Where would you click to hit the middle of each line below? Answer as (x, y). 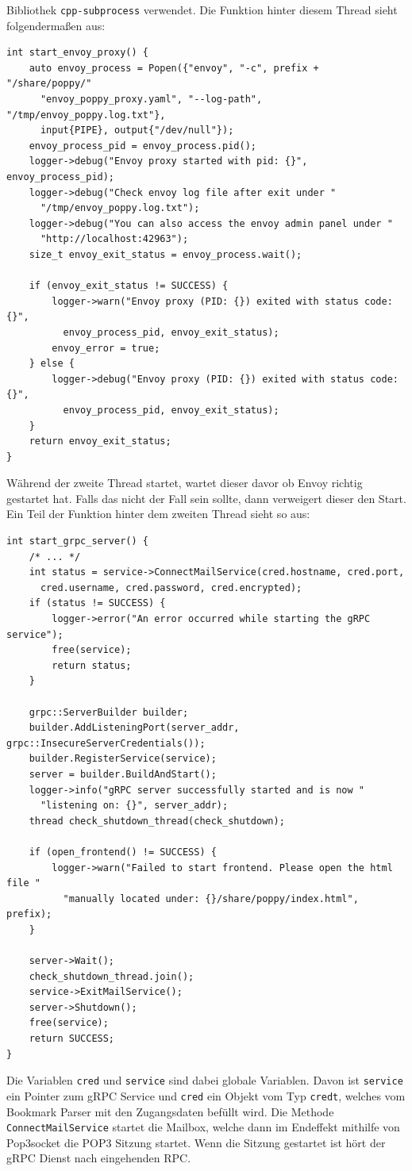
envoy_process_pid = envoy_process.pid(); (142, 146)
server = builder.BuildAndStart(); (123, 774)
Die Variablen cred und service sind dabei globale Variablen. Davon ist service (205, 1080)
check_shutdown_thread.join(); (112, 976)
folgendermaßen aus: (56, 25)
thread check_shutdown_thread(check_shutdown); (157, 821)
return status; (92, 665)
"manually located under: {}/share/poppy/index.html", (211, 898)
